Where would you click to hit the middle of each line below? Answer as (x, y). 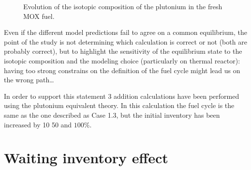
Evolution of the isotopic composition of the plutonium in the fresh (123, 6)
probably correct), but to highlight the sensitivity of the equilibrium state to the (123, 51)
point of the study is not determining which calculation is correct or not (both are (125, 41)
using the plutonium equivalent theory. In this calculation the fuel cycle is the (119, 105)
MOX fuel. (39, 16)
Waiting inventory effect (86, 158)
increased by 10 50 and (38, 124)
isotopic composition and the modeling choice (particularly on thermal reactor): (122, 60)
